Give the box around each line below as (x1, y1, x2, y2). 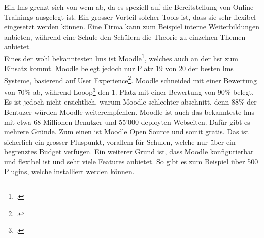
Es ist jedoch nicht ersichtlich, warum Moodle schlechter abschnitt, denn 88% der (4, 96, 257, 107)
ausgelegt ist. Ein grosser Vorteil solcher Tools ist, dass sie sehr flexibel (35, 11, 256, 22)
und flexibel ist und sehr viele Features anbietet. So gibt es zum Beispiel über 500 (4, 156, 258, 166)
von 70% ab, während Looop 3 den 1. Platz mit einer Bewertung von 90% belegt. (4, 85, 254, 97)
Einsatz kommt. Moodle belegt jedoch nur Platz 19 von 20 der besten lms (4, 63, 234, 74)
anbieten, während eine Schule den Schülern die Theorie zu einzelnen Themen (4, 31, 246, 42)
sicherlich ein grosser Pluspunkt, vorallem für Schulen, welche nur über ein (4, 136, 236, 147)
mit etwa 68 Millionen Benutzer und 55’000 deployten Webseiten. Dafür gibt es (4, 116, 250, 127)
